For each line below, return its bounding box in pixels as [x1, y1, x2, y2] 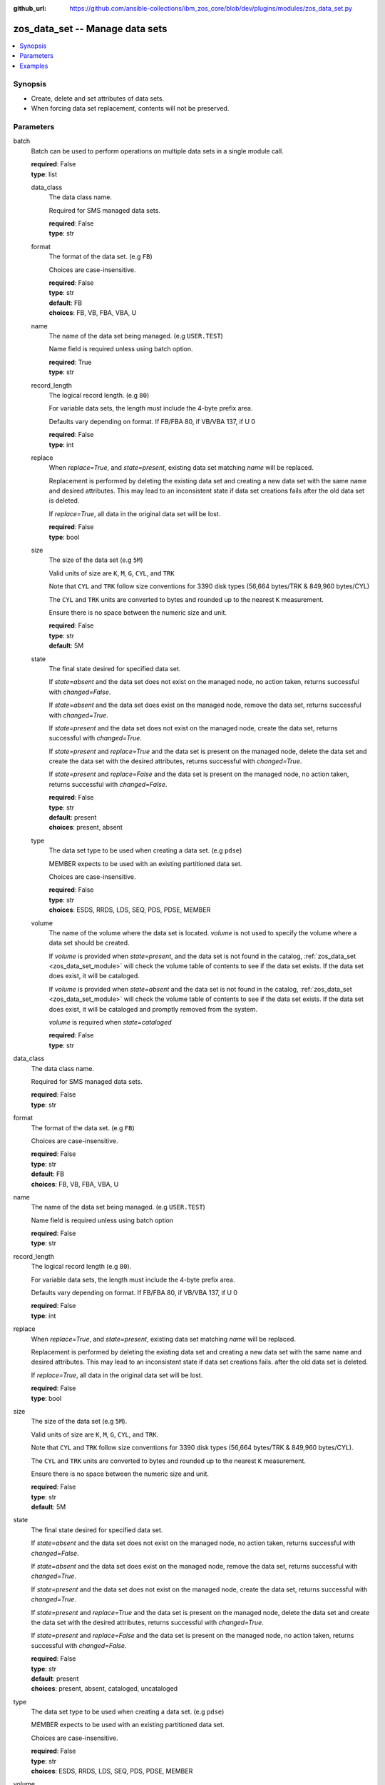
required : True [48, 358, 92, 366]
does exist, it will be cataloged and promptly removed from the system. [48, 1005, 258, 1013]
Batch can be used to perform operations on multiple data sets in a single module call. [31, 146, 284, 155]
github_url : [13, 4, 46, 12]
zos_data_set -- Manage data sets [13, 22, 168, 35]
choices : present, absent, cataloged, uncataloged [31, 1684, 178, 1693]
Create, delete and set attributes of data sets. [31, 94, 164, 103]
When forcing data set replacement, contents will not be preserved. [31, 104, 230, 113]
